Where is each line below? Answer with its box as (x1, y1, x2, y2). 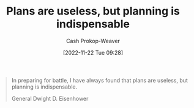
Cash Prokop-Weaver (65, 37, 121, 44)
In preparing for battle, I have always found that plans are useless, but (11, 76, 188, 84)
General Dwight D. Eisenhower (11, 95, 89, 102)
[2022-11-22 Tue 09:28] (62, 49, 124, 56)
